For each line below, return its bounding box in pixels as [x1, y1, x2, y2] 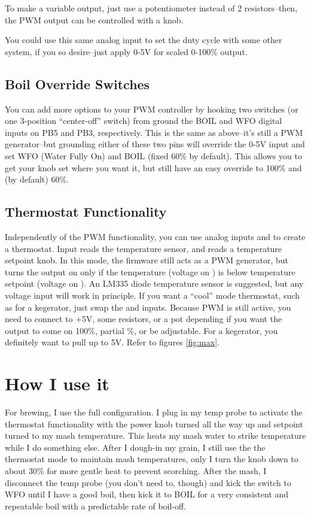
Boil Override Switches [5, 74, 150, 93]
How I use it [5, 371, 109, 396]
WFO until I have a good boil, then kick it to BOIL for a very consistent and [5, 488, 289, 500]
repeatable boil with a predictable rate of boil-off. [5, 499, 187, 512]
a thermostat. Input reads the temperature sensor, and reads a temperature [5, 242, 282, 254]
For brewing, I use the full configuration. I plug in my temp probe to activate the [5, 406, 303, 418]
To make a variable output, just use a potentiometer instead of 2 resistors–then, [5, 2, 298, 14]
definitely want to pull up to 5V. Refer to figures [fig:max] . [5, 336, 219, 348]
